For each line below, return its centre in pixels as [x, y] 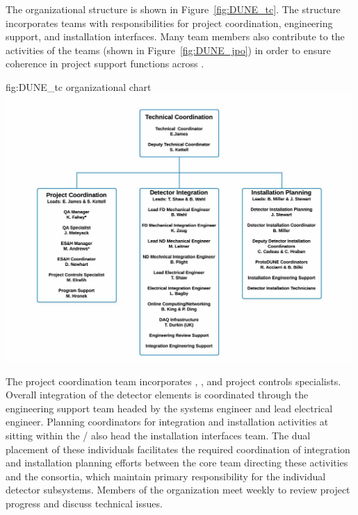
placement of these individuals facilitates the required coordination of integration [178, 449]
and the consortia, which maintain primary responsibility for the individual [166, 476]
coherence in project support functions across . [105, 64]
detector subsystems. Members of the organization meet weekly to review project [178, 490]
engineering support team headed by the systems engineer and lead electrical [169, 408]
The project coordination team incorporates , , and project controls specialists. [173, 381]
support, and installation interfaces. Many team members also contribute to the [175, 36]
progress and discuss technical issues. [84, 503]
